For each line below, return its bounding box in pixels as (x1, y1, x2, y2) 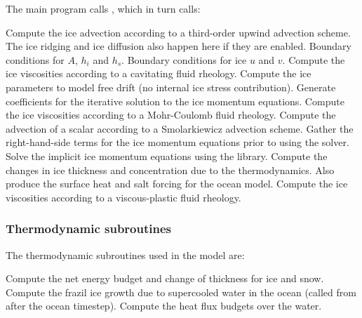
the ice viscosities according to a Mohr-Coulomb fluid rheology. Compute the (6, 107, 336, 122)
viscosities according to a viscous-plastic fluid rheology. (6, 190, 241, 204)
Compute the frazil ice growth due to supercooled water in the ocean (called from (6, 284, 356, 299)
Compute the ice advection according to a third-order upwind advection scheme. (6, 25, 351, 39)
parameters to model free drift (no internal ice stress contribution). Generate (6, 79, 336, 94)
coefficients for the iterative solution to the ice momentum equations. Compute (6, 93, 344, 108)
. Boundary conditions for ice (121, 52, 247, 67)
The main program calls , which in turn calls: (6, 1, 201, 15)
